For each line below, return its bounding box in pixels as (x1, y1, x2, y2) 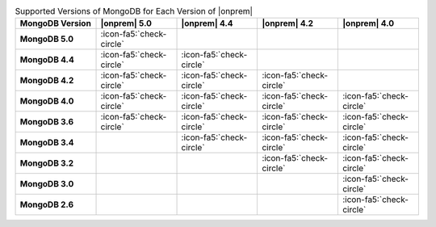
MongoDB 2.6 (19, 199, 74, 210)
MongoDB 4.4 (19, 54, 74, 65)
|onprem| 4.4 (181, 18, 233, 29)
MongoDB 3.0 (19, 179, 74, 190)
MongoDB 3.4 (19, 137, 74, 149)
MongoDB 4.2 (19, 75, 74, 86)
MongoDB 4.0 (19, 95, 74, 107)
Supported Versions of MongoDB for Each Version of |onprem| (15, 6, 254, 17)
